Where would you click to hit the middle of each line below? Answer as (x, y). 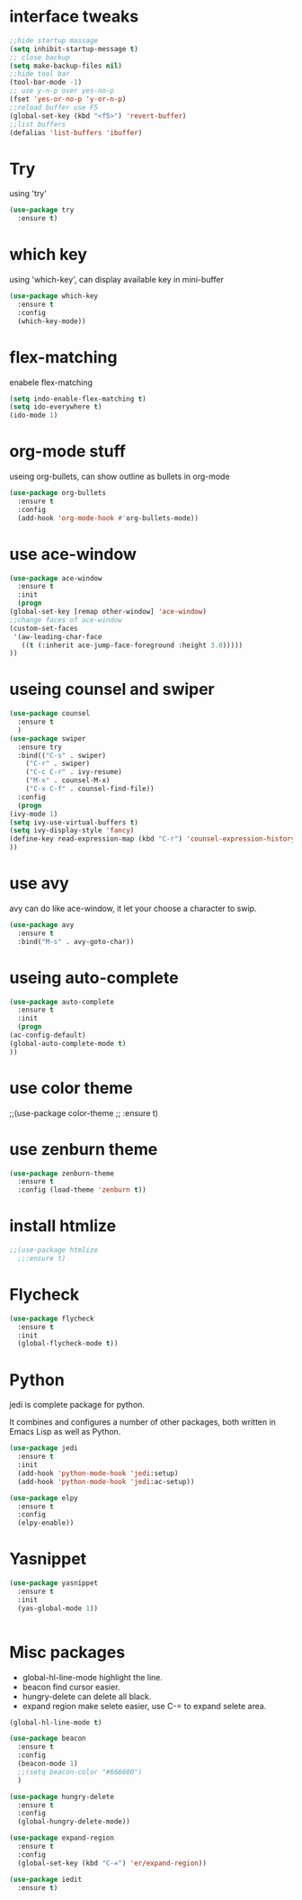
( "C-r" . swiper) (58, 764)
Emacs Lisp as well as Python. (65, 1432)
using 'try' (28, 194)
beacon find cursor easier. (71, 1687)
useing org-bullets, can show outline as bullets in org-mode (120, 477)
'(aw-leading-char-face (58, 636)
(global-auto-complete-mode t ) (68, 1043)
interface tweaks (74, 17)
